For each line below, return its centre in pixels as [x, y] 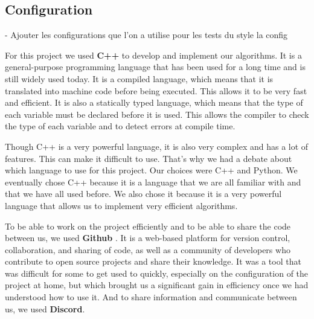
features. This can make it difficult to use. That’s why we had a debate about [149, 158]
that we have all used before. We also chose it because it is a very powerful [143, 194]
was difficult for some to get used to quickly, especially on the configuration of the [157, 273]
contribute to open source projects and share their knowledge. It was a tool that [153, 261]
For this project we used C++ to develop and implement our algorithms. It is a [153, 55]
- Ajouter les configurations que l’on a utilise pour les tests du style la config [146, 35]
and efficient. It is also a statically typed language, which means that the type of [154, 102]
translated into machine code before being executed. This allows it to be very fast [156, 90]
